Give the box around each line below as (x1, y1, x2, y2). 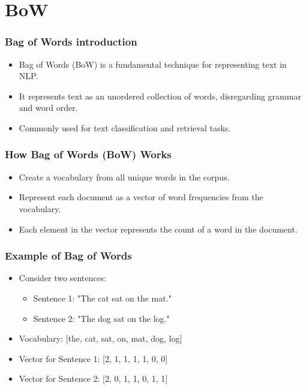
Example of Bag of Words (5, 248, 132, 263)
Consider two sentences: (19, 272, 107, 284)
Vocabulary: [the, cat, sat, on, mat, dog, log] (19, 332, 182, 345)
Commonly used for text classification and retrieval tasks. (19, 121, 231, 134)
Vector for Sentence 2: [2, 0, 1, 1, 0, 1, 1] (19, 372, 168, 385)
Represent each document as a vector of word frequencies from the (19, 191, 263, 203)
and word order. (19, 101, 78, 114)
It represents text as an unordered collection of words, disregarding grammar (19, 89, 301, 102)
